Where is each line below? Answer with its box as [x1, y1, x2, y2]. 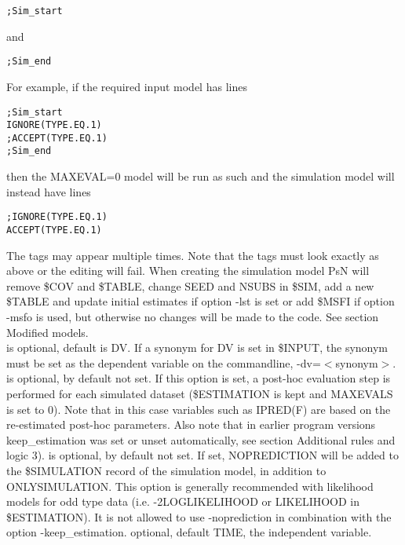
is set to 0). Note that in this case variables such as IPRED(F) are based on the [6, 401, 391, 417]
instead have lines [6, 183, 91, 199]
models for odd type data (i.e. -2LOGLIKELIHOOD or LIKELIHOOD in [6, 493, 360, 510]
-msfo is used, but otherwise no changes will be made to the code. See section [6, 309, 379, 324]
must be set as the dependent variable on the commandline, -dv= [6, 354, 321, 371]
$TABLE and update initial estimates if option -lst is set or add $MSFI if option [6, 293, 395, 309]
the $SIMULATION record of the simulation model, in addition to [6, 462, 327, 478]
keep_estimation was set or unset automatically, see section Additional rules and [6, 431, 396, 448]
